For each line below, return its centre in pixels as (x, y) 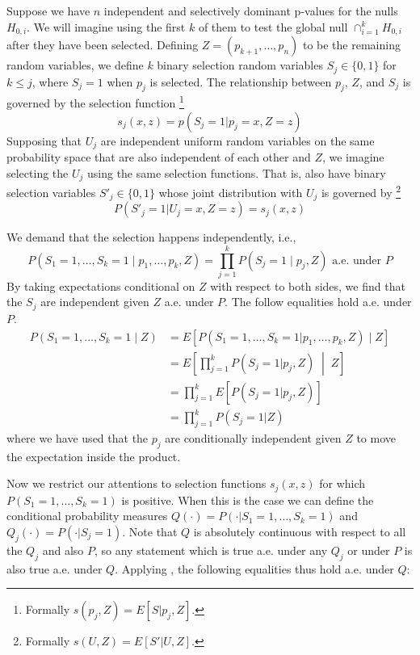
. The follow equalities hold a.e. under (318, 302)
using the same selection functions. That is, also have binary (237, 172)
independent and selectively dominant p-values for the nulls (251, 10)
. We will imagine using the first (106, 26)
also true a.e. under (55, 568)
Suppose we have (48, 10)
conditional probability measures (87, 516)
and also (63, 550)
